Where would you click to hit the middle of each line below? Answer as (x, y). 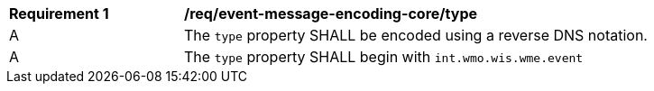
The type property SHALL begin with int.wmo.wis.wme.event (384, 57)
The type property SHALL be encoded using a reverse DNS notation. (416, 35)
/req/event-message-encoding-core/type (331, 14)
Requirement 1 (59, 14)
